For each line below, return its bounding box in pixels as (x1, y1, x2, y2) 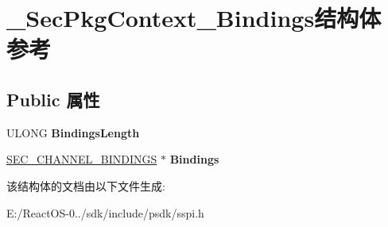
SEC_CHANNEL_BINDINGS (6, 151, 157, 167)
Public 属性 (6, 87, 100, 111)
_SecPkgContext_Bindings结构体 (6, 2, 382, 34)
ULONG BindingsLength (6, 124, 140, 140)
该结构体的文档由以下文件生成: (6, 177, 165, 194)
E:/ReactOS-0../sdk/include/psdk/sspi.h (6, 204, 204, 221)
